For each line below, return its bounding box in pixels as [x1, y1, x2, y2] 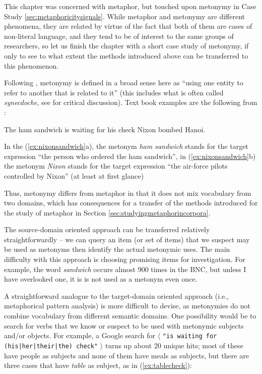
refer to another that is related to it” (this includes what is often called [4, 87, 224, 97]
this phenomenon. [4, 60, 59, 71]
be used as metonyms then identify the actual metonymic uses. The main [4, 244, 230, 254]
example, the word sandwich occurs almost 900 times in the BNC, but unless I [4, 263, 246, 274]
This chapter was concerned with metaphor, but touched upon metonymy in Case [4, 1, 256, 11]
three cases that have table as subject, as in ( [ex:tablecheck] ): [4, 360, 192, 370]
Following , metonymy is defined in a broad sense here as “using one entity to [4, 77, 243, 88]
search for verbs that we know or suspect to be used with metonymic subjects [4, 320, 244, 331]
